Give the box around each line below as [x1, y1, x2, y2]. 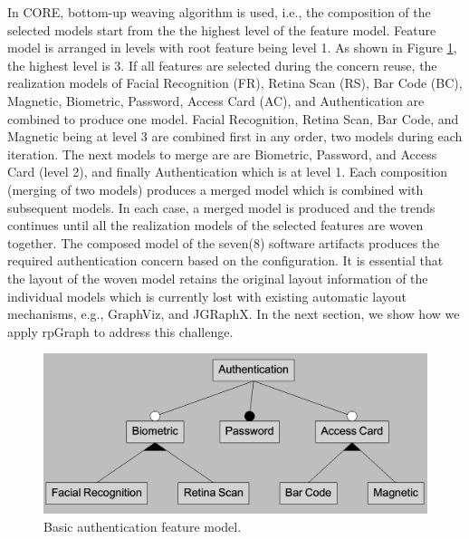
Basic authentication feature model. [43, 516, 242, 535]
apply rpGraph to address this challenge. [7, 322, 234, 341]
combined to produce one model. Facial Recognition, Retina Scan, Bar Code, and [7, 109, 459, 128]
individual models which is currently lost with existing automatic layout [7, 286, 407, 305]
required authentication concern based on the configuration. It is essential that [7, 251, 444, 270]
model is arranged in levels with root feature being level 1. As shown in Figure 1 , [7, 38, 457, 57]
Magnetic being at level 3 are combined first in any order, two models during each [7, 127, 463, 146]
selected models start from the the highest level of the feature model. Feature [7, 20, 436, 39]
